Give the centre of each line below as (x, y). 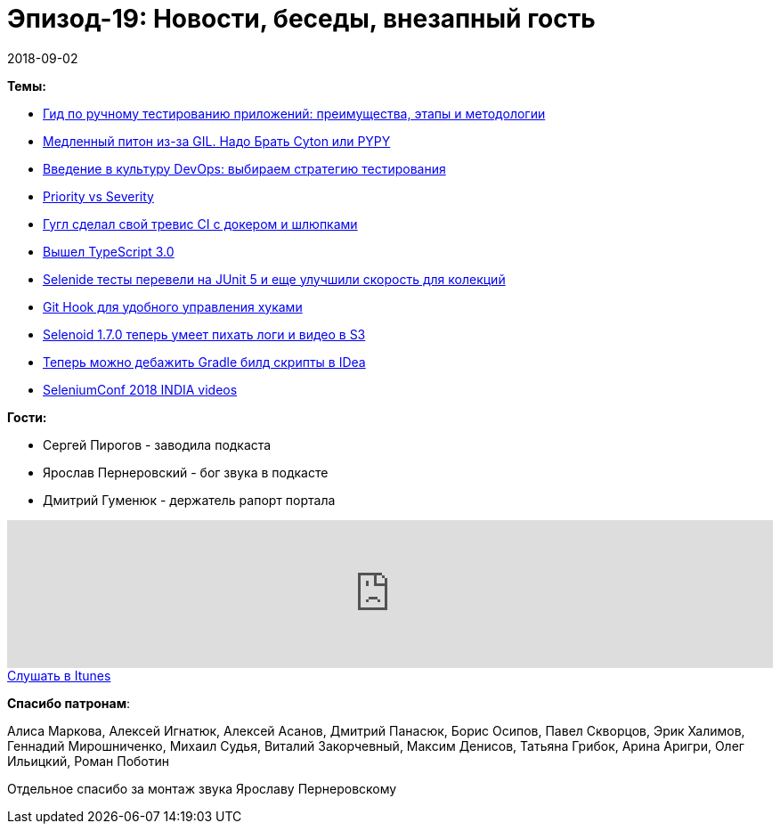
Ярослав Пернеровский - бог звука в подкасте (186, 472)
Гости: (27, 417)
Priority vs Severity (98, 196)
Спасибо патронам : (69, 703)
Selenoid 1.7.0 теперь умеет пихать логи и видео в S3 (204, 334)
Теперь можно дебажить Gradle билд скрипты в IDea (204, 362)
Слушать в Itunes (59, 675)
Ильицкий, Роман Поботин (89, 761)
